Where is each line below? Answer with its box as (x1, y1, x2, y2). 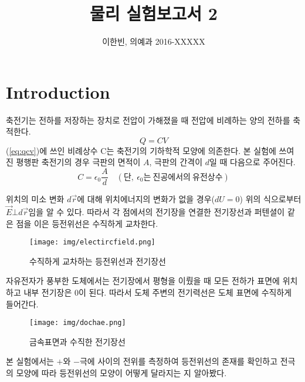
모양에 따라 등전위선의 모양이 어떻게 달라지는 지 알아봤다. (16, 366, 227, 378)
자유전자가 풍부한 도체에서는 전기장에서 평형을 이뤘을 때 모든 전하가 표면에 (6, 274, 280, 287)
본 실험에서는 (6, 355, 54, 367)
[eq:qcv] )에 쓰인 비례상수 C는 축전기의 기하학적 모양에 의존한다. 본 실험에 (9, 144, 276, 156)
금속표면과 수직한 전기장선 (29, 335, 126, 347)
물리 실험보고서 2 (90, 1, 218, 25)
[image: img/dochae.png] (29, 319, 126, 327)
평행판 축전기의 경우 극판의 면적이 (16, 156, 141, 168)
